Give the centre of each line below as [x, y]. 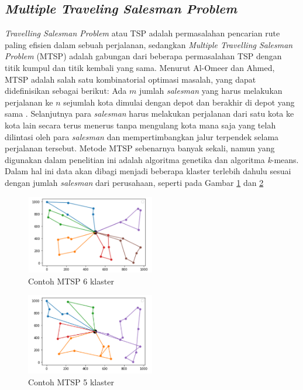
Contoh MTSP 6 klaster [71, 281]
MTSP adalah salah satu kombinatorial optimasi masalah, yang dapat [130, 79]
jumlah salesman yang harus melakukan [211, 91]
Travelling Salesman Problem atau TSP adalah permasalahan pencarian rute [142, 33]
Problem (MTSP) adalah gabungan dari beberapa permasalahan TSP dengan [143, 56]
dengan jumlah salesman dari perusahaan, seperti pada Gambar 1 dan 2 [134, 182]
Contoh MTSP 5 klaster [71, 381]
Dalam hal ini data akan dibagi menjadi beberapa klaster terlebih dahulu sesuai [148, 171]
